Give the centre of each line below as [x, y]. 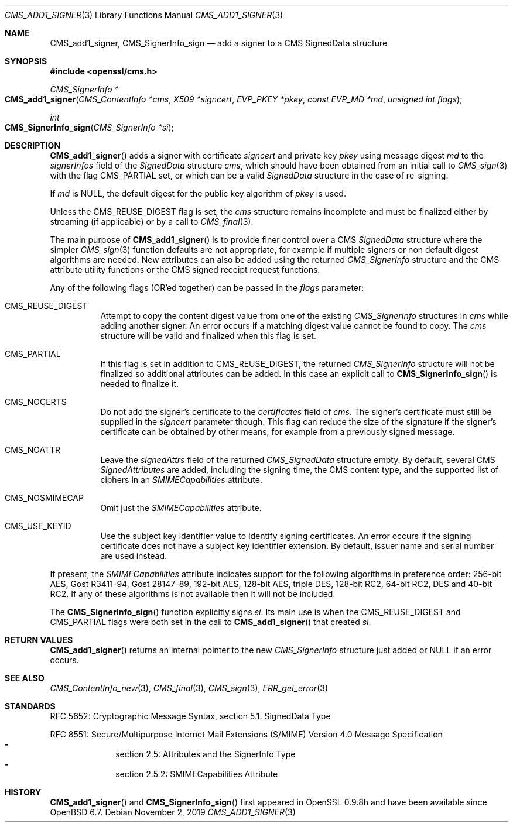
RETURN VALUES [39, 640]
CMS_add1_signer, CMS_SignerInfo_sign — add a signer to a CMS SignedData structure [219, 43]
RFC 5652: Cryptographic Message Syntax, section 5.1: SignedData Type [190, 716]
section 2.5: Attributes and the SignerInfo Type [206, 754]
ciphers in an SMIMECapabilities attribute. [181, 480]
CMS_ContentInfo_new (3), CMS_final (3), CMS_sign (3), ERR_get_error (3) [189, 688]
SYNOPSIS [26, 61]
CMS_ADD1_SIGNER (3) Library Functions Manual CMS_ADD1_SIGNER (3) [144, 15]
